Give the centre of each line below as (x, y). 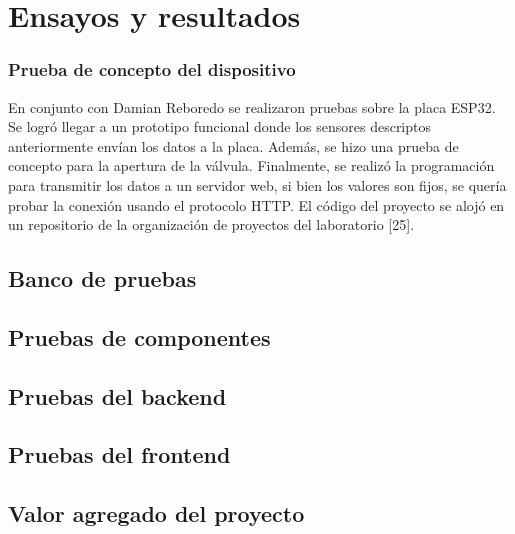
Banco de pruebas (102, 278)
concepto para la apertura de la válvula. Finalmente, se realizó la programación (251, 165)
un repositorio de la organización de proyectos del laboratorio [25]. (211, 224)
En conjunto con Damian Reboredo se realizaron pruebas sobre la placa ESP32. (252, 106)
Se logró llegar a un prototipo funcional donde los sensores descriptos (220, 126)
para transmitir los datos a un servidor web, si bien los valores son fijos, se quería (257, 184)
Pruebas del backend (117, 395)
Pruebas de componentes (139, 336)
